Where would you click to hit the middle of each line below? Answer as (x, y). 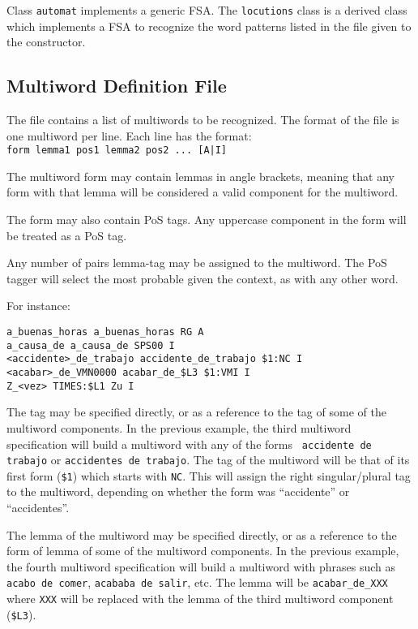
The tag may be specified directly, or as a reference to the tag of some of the (196, 412)
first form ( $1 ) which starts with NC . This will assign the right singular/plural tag (209, 475)
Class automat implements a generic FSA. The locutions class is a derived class (207, 10)
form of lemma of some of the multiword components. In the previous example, (203, 551)
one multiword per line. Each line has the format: (129, 135)
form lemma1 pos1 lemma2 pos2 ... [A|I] (117, 151)
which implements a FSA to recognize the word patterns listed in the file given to (209, 26)
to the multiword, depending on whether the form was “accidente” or (178, 491)
